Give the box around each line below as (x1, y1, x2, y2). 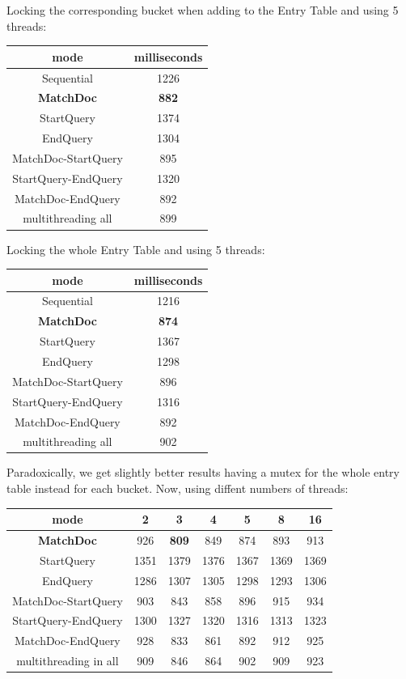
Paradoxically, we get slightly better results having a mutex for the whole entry (6, 464, 400, 481)
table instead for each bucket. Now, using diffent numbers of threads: (6, 480, 349, 497)
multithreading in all (16, 652, 119, 669)
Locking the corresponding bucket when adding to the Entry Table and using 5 (6, 2, 399, 18)
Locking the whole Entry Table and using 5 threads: (6, 240, 265, 257)
